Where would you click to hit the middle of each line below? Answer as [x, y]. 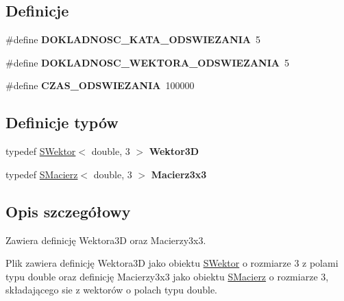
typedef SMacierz [42, 174]
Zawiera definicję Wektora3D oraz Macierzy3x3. [106, 240]
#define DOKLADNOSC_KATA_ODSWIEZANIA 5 [133, 39]
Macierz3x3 [179, 174]
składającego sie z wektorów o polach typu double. [111, 290]
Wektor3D [174, 151]
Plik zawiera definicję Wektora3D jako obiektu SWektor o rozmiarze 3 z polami [172, 263]
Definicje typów [62, 122]
